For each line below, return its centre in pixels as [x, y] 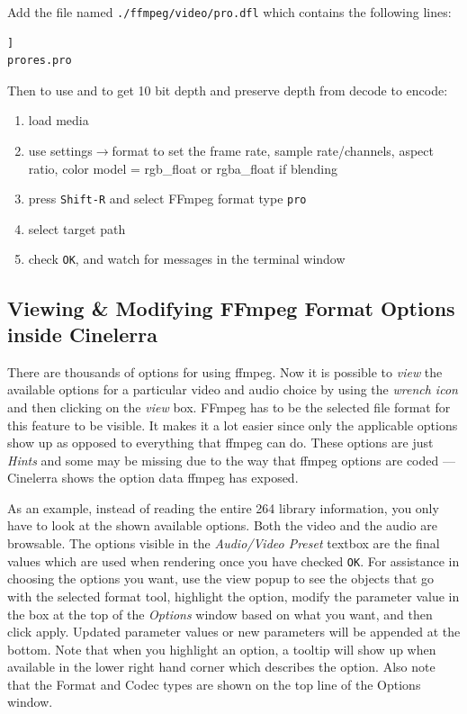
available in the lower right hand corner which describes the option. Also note [221, 667]
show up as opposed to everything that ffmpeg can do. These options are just [220, 443]
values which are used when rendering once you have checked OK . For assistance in [233, 560]
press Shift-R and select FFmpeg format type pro [167, 199]
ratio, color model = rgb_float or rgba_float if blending [183, 168]
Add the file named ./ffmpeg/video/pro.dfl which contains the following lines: [229, 12]
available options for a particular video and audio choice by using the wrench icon [233, 389]
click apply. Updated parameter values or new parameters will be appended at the [234, 632]
